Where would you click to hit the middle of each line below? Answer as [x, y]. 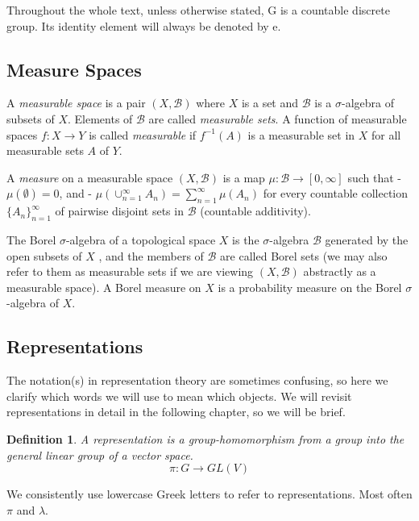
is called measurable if [143, 134]
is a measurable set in [301, 134]
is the [246, 239]
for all [386, 134]
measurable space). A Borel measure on [104, 287]
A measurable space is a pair [76, 103]
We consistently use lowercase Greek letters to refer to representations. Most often [209, 494]
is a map [244, 177]
